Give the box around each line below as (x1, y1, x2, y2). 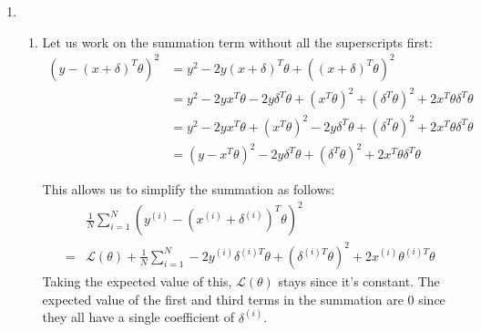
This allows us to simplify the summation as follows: (42, 180, 335, 199)
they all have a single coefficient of (42, 307, 235, 327)
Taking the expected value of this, (42, 271, 232, 290)
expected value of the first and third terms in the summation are (42, 289, 404, 308)
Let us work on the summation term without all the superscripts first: (42, 32, 433, 51)
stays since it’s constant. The (278, 271, 440, 290)
